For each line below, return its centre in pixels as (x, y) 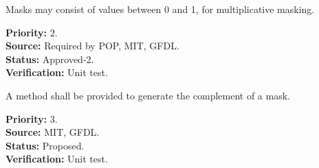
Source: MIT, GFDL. (53, 132)
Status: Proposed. (45, 145)
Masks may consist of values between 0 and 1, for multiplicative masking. (160, 9)
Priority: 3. (32, 118)
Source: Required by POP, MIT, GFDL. (92, 46)
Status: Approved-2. (50, 59)
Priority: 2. (32, 32)
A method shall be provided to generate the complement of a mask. (148, 95)
